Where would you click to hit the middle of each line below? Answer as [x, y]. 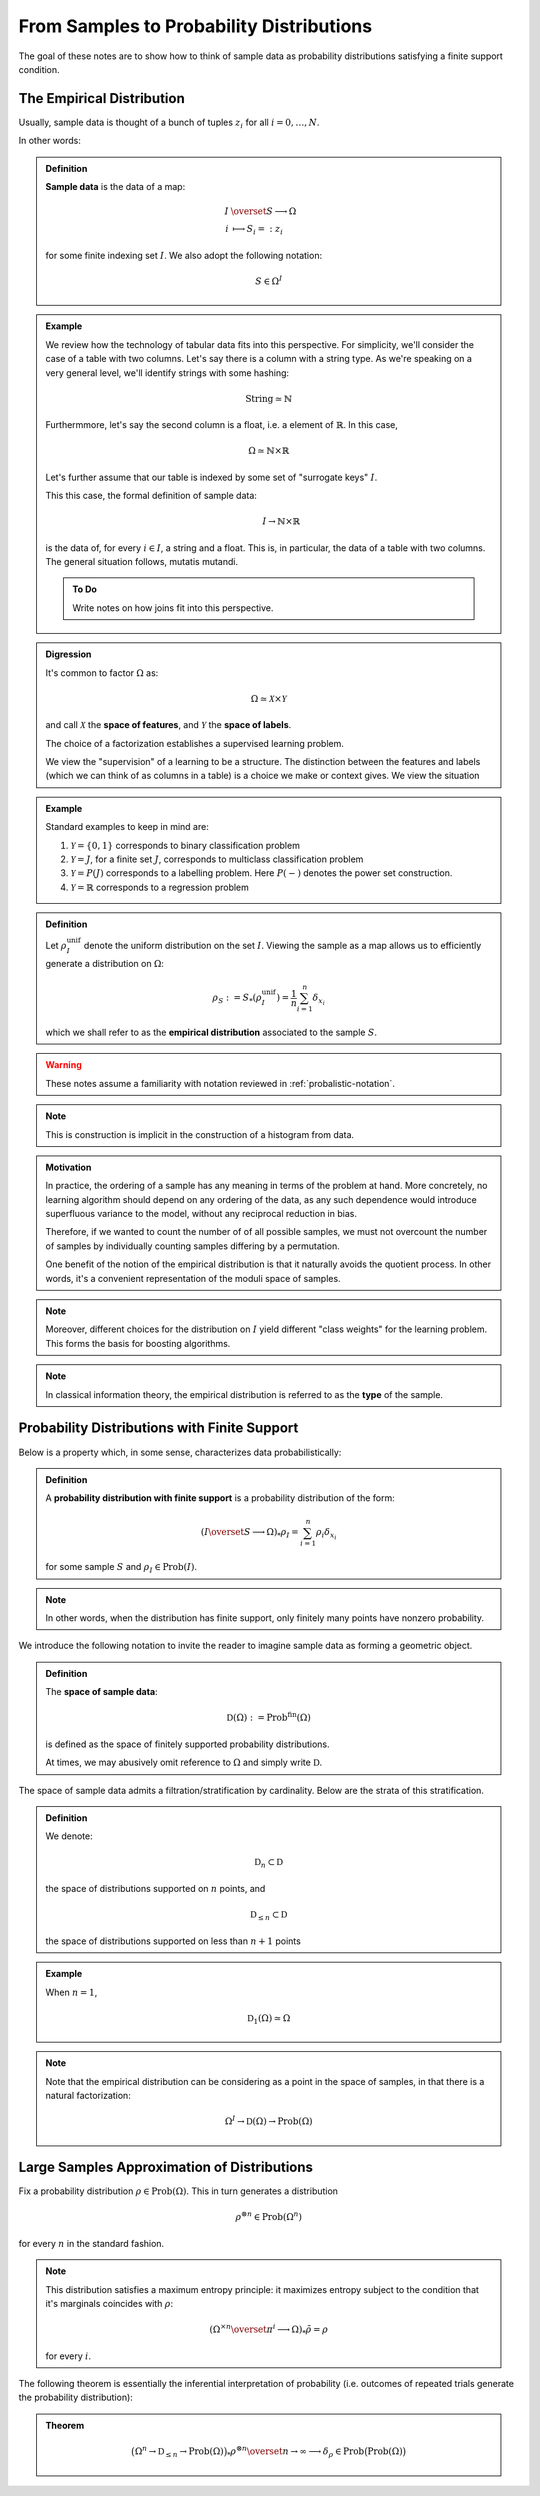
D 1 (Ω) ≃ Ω [268, 2019]
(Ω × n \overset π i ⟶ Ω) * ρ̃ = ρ [269, 2329]
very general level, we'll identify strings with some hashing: [167, 372]
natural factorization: [88, 2096]
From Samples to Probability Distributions [195, 26]
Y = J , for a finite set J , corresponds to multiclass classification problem [217, 859]
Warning [63, 1065]
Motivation [68, 1167]
